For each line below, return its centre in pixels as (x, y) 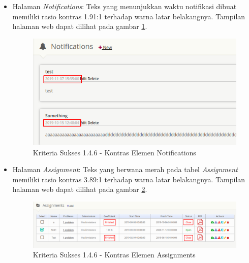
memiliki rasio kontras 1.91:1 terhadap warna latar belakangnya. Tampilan (129, 16)
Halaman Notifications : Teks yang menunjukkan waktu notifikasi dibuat (124, 6)
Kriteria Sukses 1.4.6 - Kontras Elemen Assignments (114, 255)
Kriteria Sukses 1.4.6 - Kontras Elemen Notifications (114, 152)
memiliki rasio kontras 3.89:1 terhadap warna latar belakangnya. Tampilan (129, 179)
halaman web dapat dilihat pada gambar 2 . (80, 189)
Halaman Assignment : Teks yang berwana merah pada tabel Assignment (125, 169)
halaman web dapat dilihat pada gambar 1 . (80, 26)
